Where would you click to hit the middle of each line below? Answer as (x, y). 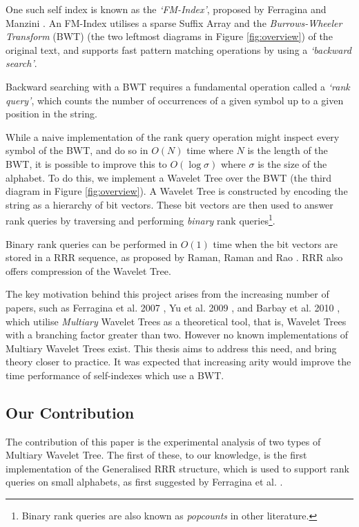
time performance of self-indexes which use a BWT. (115, 375)
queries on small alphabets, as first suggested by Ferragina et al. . (144, 482)
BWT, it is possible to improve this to (86, 163)
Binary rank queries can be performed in (91, 243)
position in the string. (51, 114)
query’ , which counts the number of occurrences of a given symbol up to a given (175, 100)
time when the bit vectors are (275, 243)
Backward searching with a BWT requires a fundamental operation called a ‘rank (178, 86)
